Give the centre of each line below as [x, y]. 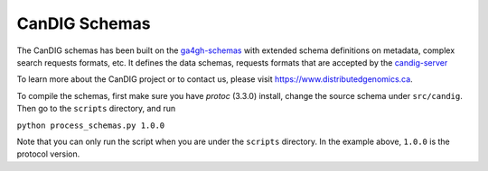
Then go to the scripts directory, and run [96, 109]
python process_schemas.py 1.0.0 [91, 125]
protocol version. [48, 154]
